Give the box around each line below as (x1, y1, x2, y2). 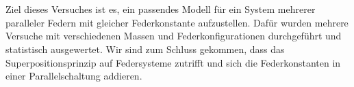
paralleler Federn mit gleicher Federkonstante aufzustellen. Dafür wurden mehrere (5, 15, 349, 29)
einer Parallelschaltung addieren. (5, 69, 142, 83)
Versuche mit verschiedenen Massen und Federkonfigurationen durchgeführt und (5, 29, 342, 43)
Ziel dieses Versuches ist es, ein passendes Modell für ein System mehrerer (5, 2, 316, 16)
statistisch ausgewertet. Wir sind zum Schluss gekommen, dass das (5, 41, 285, 56)
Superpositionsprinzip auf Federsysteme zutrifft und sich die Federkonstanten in (5, 55, 341, 69)
